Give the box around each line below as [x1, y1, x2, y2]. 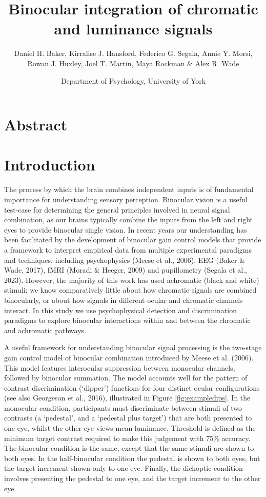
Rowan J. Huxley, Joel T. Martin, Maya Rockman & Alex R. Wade [27, 58, 239, 68]
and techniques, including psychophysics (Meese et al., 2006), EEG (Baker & [4, 254, 245, 265]
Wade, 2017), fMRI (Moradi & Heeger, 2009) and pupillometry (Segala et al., [4, 264, 248, 275]
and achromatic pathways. [4, 324, 86, 335]
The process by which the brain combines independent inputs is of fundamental [4, 184, 254, 195]
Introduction [4, 154, 95, 175]
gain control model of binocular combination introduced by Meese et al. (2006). [4, 352, 254, 362]
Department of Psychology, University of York [60, 75, 206, 86]
